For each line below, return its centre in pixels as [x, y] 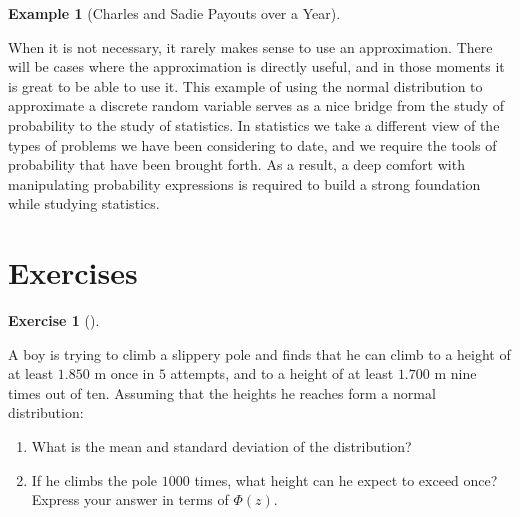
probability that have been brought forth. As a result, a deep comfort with [236, 164]
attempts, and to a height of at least [282, 373]
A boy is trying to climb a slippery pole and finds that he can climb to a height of [259, 353]
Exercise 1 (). [54, 320]
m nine [455, 373]
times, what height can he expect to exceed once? [346, 479]
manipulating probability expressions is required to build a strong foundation [244, 183]
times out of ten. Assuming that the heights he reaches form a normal [222, 392]
